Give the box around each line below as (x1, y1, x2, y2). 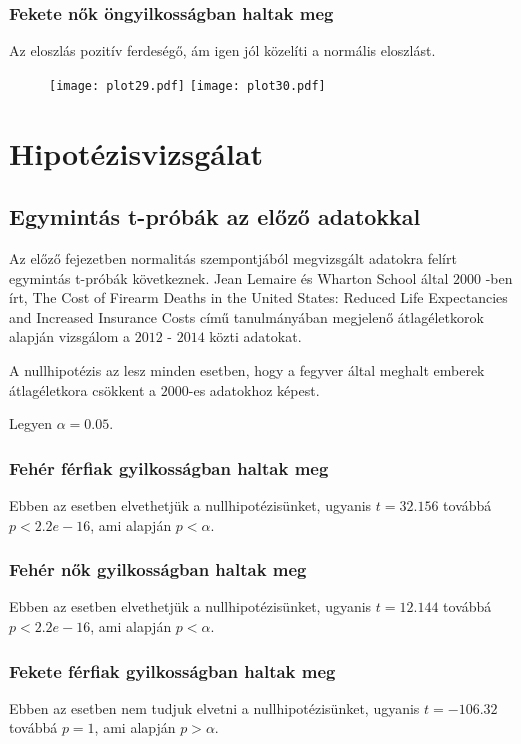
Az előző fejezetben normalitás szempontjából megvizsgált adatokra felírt (9, 248, 457, 269)
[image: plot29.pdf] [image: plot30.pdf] (49, 78, 326, 93)
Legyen (9, 413, 52, 434)
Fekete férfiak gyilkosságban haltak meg (9, 658, 336, 683)
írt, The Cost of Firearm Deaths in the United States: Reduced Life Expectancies (9, 287, 508, 308)
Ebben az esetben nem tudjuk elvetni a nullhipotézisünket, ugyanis (9, 697, 420, 718)
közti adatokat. (209, 326, 302, 347)
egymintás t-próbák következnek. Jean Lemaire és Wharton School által (9, 267, 449, 288)
